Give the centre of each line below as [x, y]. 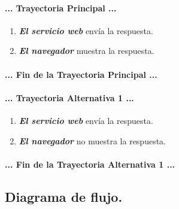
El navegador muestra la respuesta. [87, 51]
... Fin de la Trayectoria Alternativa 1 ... [90, 164]
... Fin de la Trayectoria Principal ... [81, 74]
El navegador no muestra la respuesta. [92, 140]
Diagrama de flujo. [64, 196]
